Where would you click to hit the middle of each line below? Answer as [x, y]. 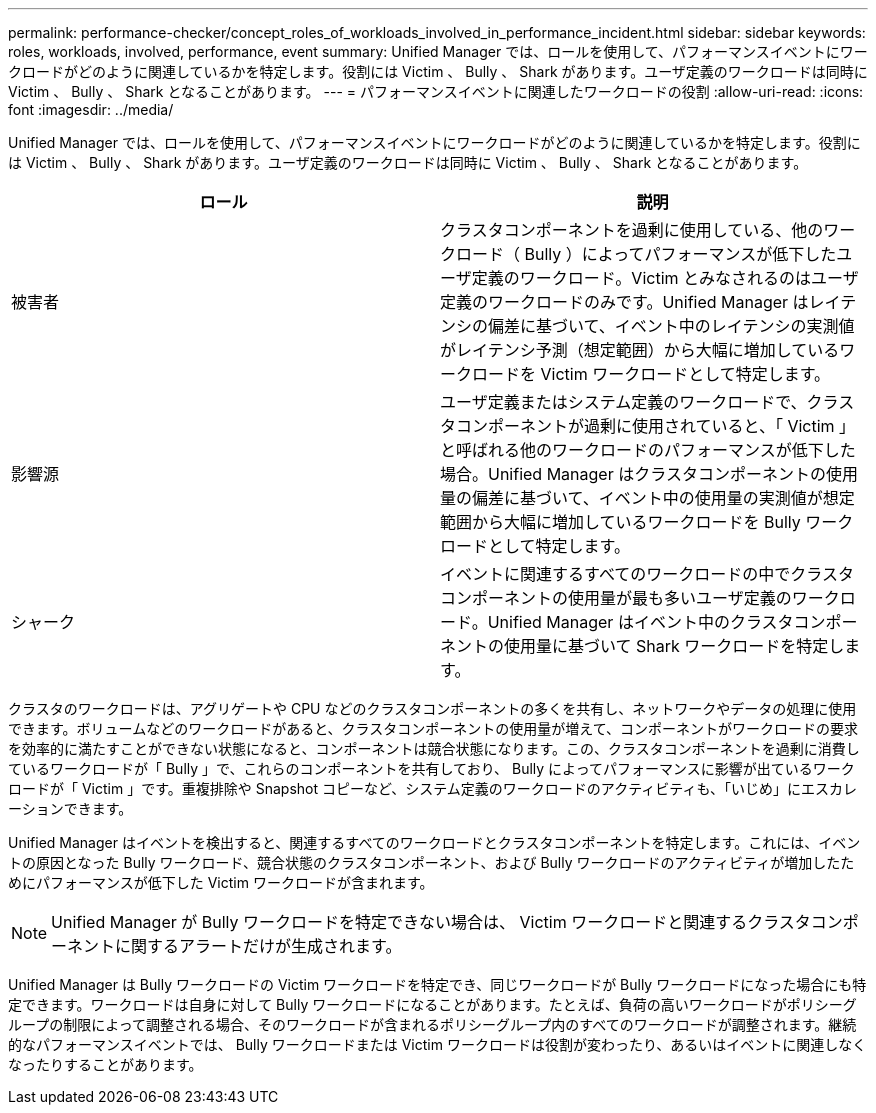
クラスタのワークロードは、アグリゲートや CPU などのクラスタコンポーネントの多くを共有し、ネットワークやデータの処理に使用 [432, 708]
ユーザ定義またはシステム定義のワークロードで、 [623, 402]
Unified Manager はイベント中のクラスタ [640, 622]
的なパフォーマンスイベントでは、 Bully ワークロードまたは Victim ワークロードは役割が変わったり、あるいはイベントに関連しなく [437, 1044]
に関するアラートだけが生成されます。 [258, 946]
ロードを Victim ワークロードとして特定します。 [651, 374]
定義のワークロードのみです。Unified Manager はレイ [640, 302]
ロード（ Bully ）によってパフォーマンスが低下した [646, 254]
